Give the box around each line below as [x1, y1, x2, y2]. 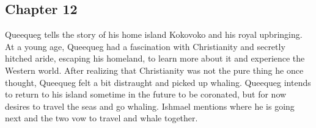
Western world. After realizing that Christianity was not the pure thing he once [5, 63, 304, 76]
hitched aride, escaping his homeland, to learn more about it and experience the [5, 52, 305, 65]
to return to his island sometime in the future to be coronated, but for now [5, 88, 287, 101]
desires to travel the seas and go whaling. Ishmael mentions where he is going [5, 99, 295, 112]
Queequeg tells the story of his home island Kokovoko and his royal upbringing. [5, 28, 303, 41]
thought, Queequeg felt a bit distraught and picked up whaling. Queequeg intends [5, 76, 311, 88]
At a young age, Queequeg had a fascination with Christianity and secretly [5, 40, 285, 52]
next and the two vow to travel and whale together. [5, 112, 198, 124]
